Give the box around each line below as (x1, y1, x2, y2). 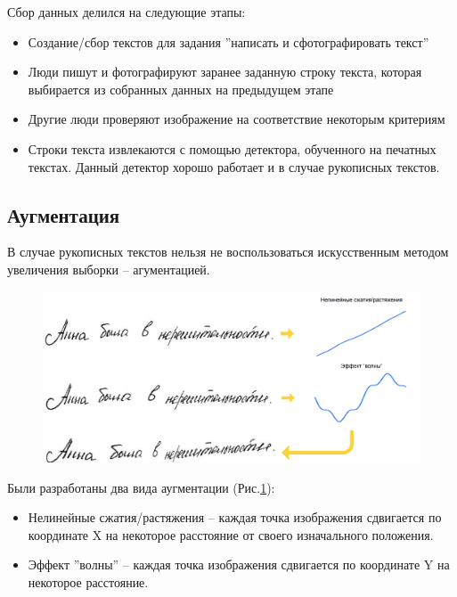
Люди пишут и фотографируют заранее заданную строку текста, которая (28, 62, 422, 81)
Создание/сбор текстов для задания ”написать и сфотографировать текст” (28, 32, 429, 51)
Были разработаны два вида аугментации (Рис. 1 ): (7, 478, 275, 496)
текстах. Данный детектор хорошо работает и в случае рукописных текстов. (28, 157, 440, 176)
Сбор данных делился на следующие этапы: (7, 3, 246, 20)
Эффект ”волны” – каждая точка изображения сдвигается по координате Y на (28, 555, 450, 574)
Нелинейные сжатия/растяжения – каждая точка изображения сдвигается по (28, 508, 442, 527)
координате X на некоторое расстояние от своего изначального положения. (28, 525, 434, 544)
